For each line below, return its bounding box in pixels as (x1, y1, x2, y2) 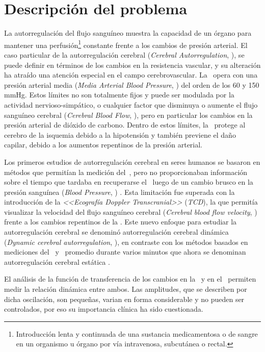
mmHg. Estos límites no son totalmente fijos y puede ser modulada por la (4, 89, 234, 100)
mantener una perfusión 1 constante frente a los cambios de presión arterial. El (4, 38, 248, 50)
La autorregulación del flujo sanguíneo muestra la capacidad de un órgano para (4, 28, 252, 38)
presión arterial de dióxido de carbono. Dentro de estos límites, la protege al (4, 119, 246, 130)
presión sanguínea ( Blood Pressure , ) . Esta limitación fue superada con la (4, 186, 235, 197)
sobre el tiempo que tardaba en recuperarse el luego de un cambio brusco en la (4, 177, 253, 187)
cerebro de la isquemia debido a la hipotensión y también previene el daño (4, 129, 236, 140)
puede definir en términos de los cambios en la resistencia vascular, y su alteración (4, 59, 261, 70)
